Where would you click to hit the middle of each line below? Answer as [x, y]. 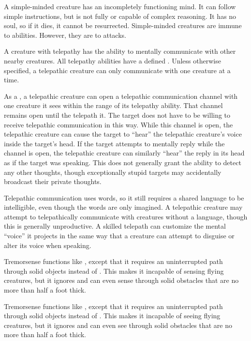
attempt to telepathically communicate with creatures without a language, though [126, 216]
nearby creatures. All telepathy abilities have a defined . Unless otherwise [112, 60]
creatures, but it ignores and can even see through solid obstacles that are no [118, 325]
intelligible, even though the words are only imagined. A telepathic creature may [123, 207]
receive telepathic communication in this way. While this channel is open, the [118, 124]
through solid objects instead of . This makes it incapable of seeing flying [112, 316]
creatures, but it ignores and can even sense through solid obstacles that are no [121, 280]
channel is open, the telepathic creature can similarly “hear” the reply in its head [124, 153]
